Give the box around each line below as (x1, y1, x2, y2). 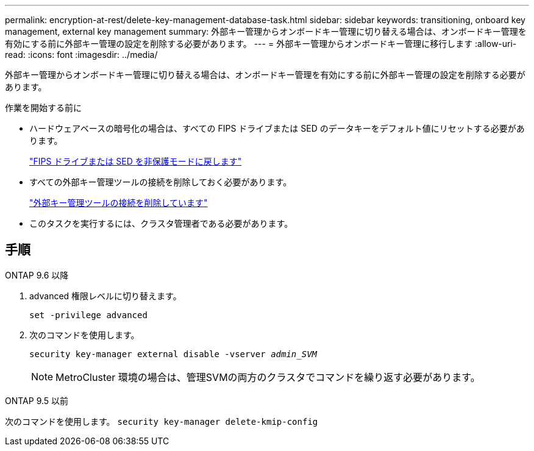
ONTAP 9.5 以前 (5, 395, 69, 406)
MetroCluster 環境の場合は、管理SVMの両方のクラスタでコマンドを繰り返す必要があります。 (55, 371, 480, 383)
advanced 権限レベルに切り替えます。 (29, 290, 182, 301)
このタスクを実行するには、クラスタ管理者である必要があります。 (29, 218, 293, 229)
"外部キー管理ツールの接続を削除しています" (29, 197, 208, 208)
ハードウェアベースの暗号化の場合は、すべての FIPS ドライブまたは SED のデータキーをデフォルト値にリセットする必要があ (29, 123, 525, 133)
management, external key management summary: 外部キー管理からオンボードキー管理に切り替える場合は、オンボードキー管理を (5, 26, 527, 37)
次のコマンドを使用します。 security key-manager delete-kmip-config (5, 416, 318, 427)
